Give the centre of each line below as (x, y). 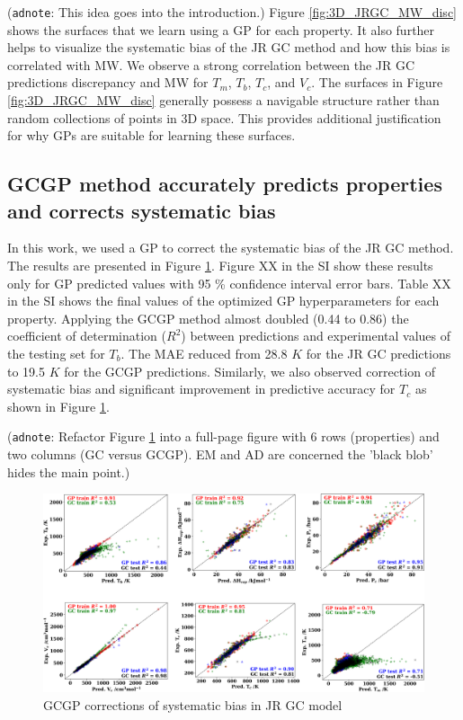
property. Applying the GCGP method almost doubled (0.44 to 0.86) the (208, 318)
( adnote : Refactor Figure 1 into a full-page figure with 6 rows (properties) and (223, 436)
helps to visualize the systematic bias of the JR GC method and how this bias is (229, 47)
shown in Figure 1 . (58, 406)
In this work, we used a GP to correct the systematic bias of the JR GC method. (231, 248)
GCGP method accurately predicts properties (225, 184)
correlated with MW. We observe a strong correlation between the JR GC (211, 64)
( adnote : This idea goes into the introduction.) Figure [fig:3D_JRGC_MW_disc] (232, 12)
